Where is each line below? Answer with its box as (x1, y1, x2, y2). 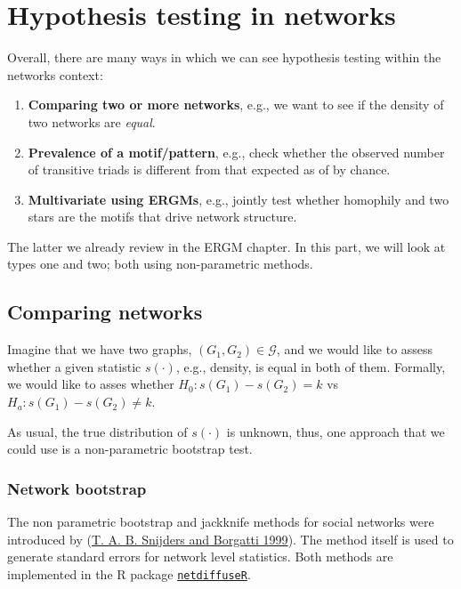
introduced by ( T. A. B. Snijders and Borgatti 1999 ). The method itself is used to (7, 529, 454, 548)
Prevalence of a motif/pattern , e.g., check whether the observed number (28, 142, 445, 161)
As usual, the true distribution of (7, 422, 188, 440)
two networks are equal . (28, 112, 156, 131)
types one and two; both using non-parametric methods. (7, 254, 313, 273)
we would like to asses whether (7, 375, 174, 393)
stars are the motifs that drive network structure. (28, 207, 297, 226)
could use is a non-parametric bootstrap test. (7, 440, 253, 458)
